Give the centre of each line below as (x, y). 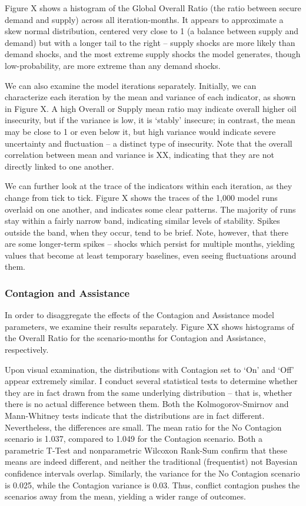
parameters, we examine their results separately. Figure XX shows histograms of (149, 326)
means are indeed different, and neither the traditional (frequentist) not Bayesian (151, 462)
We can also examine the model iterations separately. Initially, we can (131, 85)
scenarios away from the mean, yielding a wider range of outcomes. (125, 496)
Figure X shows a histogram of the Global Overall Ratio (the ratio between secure (153, 8)
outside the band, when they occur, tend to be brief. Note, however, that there (147, 232)
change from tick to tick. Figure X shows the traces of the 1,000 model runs (141, 197)
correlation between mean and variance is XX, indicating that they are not (139, 155)
